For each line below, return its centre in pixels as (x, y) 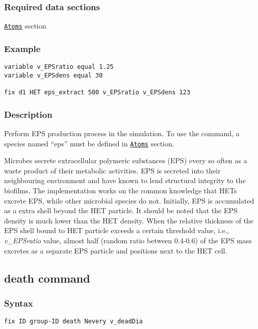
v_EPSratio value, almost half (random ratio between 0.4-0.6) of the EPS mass (128, 240)
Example (22, 48)
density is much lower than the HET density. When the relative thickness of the (129, 220)
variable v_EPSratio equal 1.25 (59, 67)
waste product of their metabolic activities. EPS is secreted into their (112, 170)
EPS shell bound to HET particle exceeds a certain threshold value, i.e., (117, 230)
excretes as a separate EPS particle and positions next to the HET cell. (116, 250)
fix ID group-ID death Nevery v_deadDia (74, 322)
